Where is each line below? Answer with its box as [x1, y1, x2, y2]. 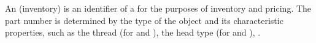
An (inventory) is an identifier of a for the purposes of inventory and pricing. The [5, 2, 312, 14]
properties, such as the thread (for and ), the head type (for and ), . [5, 26, 261, 39]
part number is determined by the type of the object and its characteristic [5, 14, 283, 26]
